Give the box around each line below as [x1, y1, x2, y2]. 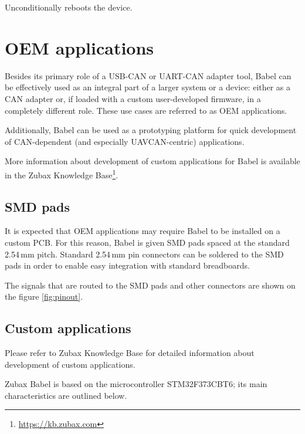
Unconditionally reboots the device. [5, 1, 133, 13]
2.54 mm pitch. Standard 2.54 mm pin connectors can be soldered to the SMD [5, 247, 284, 260]
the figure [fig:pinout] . [5, 290, 83, 303]
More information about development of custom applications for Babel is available [5, 155, 300, 167]
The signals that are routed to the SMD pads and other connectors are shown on [5, 279, 296, 291]
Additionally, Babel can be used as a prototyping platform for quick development [5, 124, 297, 136]
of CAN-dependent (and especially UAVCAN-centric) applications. [5, 135, 245, 147]
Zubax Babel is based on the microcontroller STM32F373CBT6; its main [5, 378, 267, 390]
